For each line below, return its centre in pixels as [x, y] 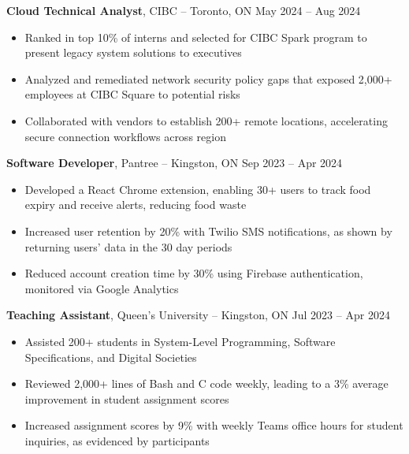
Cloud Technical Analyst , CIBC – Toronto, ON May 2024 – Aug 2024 [184, 10]
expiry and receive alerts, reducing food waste [136, 205]
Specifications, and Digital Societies [111, 357]
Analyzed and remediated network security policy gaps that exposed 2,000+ [208, 78]
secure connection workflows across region [125, 136]
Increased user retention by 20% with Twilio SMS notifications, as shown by [208, 231]
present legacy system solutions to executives [133, 52]
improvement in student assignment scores [127, 398]
